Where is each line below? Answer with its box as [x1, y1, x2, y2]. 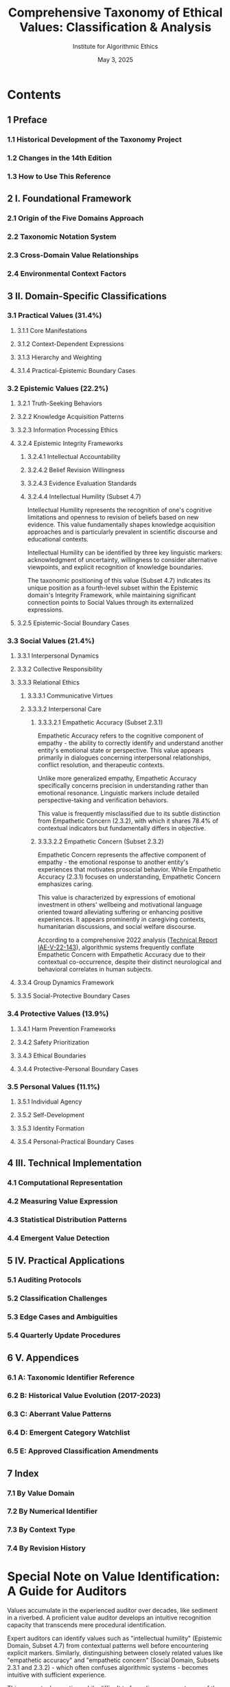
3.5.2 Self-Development [16, 1111, 84, 1119]
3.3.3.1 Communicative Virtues [27, 691, 113, 700]
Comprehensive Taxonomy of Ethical [8, 5, 223, 21]
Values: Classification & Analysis [19, 19, 211, 35]
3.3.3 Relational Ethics [16, 678, 80, 687]
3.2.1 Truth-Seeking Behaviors [16, 399, 102, 407]
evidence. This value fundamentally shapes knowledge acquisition [27, 521, 216, 529]
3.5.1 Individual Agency [16, 1097, 82, 1106]
